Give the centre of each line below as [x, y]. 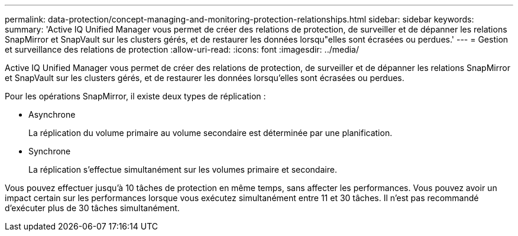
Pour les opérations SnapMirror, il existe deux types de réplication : [135, 96]
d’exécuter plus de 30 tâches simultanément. [92, 208]
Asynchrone [52, 114]
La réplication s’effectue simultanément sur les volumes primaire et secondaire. [183, 169]
